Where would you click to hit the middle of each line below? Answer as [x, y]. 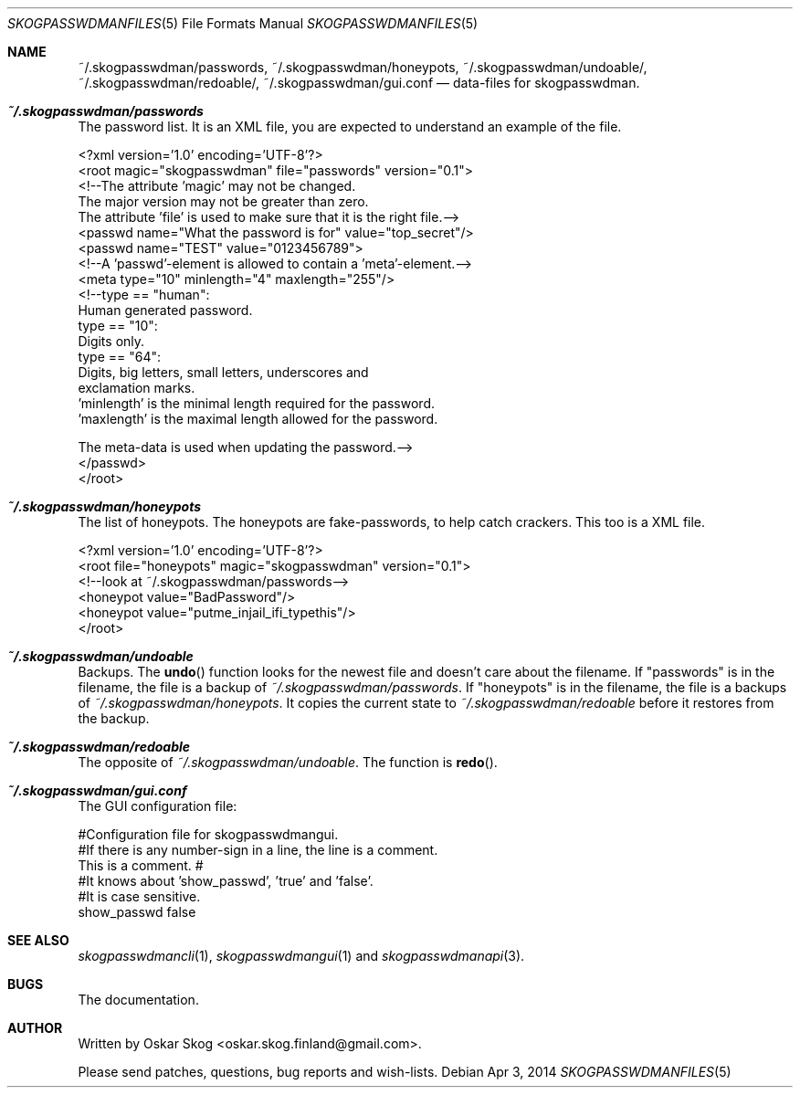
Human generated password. [165, 310]
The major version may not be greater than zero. [223, 201]
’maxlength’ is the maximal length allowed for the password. [258, 419]
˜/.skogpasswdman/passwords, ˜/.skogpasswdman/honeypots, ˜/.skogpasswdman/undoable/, [363, 67]
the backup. [114, 718]
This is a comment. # [141, 865]
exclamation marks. [137, 388]
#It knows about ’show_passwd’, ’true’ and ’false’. [226, 881]
